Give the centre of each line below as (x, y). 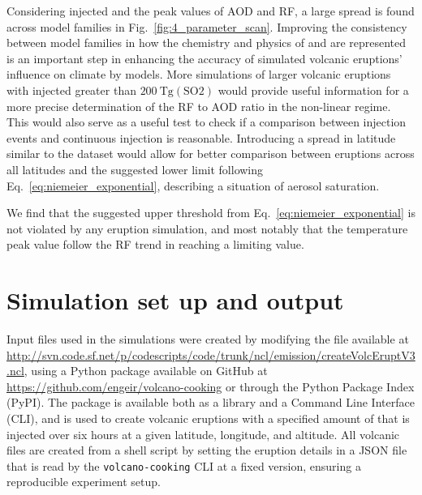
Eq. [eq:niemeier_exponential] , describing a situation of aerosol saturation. (193, 185)
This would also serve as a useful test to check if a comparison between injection (207, 122)
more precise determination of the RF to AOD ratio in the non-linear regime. (199, 106)
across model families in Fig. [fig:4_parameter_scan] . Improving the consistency (207, 26)
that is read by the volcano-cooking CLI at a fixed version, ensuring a (184, 465)
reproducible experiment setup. (84, 482)
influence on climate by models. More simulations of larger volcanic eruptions (199, 74)
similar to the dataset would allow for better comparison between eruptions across (211, 154)
